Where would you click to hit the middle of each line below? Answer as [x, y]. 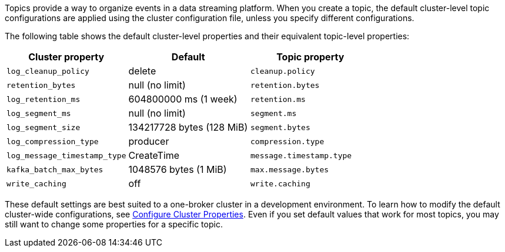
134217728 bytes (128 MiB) [188, 127]
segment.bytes [280, 127]
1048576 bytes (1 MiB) [178, 169]
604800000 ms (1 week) [183, 99]
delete [142, 71]
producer [149, 141]
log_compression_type [53, 141]
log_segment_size [44, 127]
